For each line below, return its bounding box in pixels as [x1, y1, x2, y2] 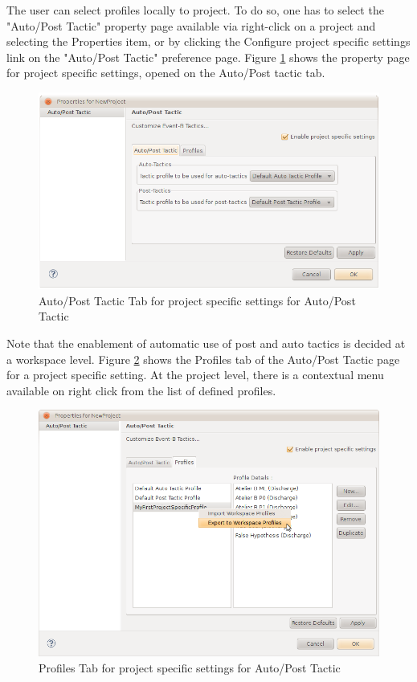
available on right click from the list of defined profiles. [6, 382, 276, 398]
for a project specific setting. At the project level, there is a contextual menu [6, 366, 384, 383]
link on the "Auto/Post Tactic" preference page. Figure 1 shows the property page [6, 48, 410, 65]
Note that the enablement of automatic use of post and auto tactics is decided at [6, 335, 406, 352]
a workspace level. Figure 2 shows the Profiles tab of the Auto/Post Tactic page [6, 350, 400, 367]
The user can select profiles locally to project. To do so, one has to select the [6, 2, 384, 18]
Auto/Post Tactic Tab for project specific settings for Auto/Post [39, 292, 356, 308]
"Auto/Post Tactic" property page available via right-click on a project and [6, 17, 376, 34]
